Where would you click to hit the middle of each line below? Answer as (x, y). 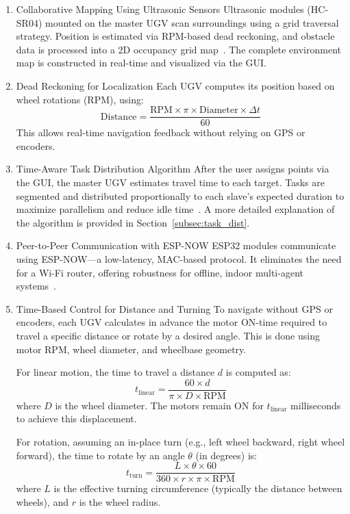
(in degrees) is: (226, 455)
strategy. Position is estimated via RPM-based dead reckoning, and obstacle (175, 36)
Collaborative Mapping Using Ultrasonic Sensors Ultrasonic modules (160, 9)
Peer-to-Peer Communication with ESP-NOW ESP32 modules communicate (176, 245)
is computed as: (258, 372)
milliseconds (316, 405)
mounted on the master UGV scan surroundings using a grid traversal (192, 22)
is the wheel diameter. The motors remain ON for (159, 405)
